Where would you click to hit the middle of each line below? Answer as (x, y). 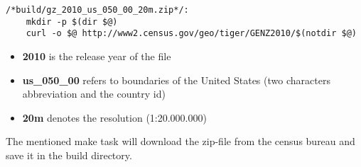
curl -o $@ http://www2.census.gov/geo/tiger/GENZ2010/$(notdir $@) (191, 34)
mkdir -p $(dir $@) (72, 22)
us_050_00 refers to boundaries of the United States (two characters (176, 80)
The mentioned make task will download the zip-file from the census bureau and (180, 141)
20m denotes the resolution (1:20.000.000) (114, 117)
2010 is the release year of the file (97, 56)
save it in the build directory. (69, 155)
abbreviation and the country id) (94, 94)
